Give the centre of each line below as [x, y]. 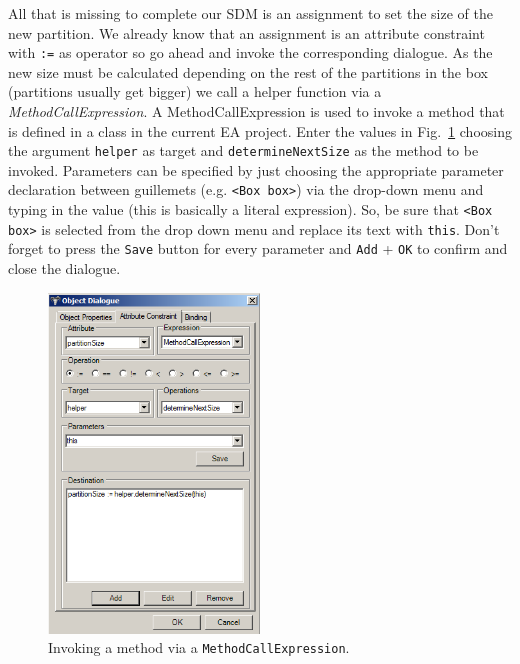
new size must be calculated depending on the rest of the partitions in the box [248, 71]
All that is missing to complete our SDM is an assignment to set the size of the [250, 13]
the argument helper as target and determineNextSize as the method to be [243, 150]
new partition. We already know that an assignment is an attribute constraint [246, 32]
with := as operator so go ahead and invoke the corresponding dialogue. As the [250, 52]
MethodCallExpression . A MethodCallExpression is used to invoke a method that [256, 111]
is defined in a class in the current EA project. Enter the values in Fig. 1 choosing [260, 130]
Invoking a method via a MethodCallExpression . [199, 647]
